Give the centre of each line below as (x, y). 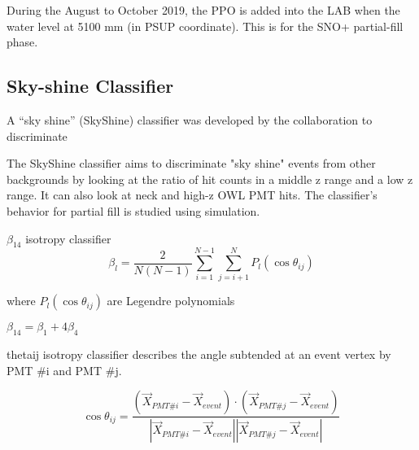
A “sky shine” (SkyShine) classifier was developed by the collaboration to (190, 119)
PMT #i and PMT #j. (64, 370)
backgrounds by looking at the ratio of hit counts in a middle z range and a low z (210, 179)
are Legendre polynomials (171, 301)
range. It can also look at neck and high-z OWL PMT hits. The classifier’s (192, 195)
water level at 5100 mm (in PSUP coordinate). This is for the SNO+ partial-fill (205, 26)
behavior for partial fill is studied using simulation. (133, 210)
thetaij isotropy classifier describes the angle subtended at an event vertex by (199, 354)
